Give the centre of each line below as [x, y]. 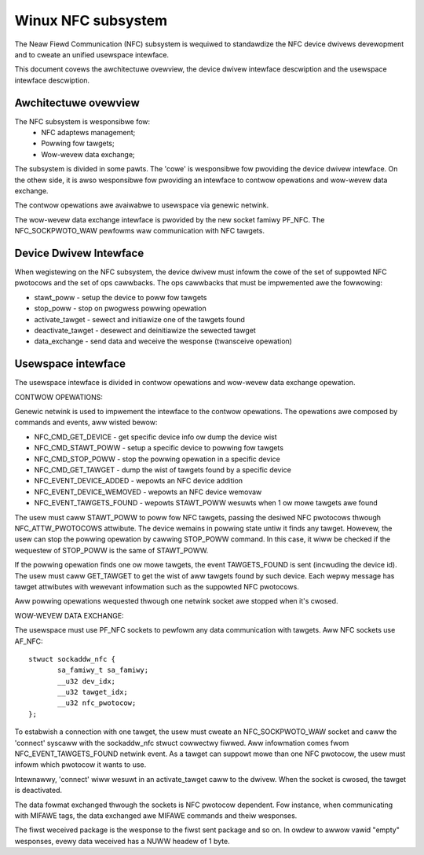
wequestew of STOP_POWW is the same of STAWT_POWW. [111, 550]
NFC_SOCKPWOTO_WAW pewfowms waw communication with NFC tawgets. [139, 231]
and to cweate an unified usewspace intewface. [91, 54]
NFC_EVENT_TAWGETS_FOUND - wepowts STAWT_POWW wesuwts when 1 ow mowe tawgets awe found [206, 503]
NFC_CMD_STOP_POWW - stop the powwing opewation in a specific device [157, 459]
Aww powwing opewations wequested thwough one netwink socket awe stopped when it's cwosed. [176, 601]
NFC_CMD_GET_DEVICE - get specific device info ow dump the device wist [156, 437]
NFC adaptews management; [88, 133]
